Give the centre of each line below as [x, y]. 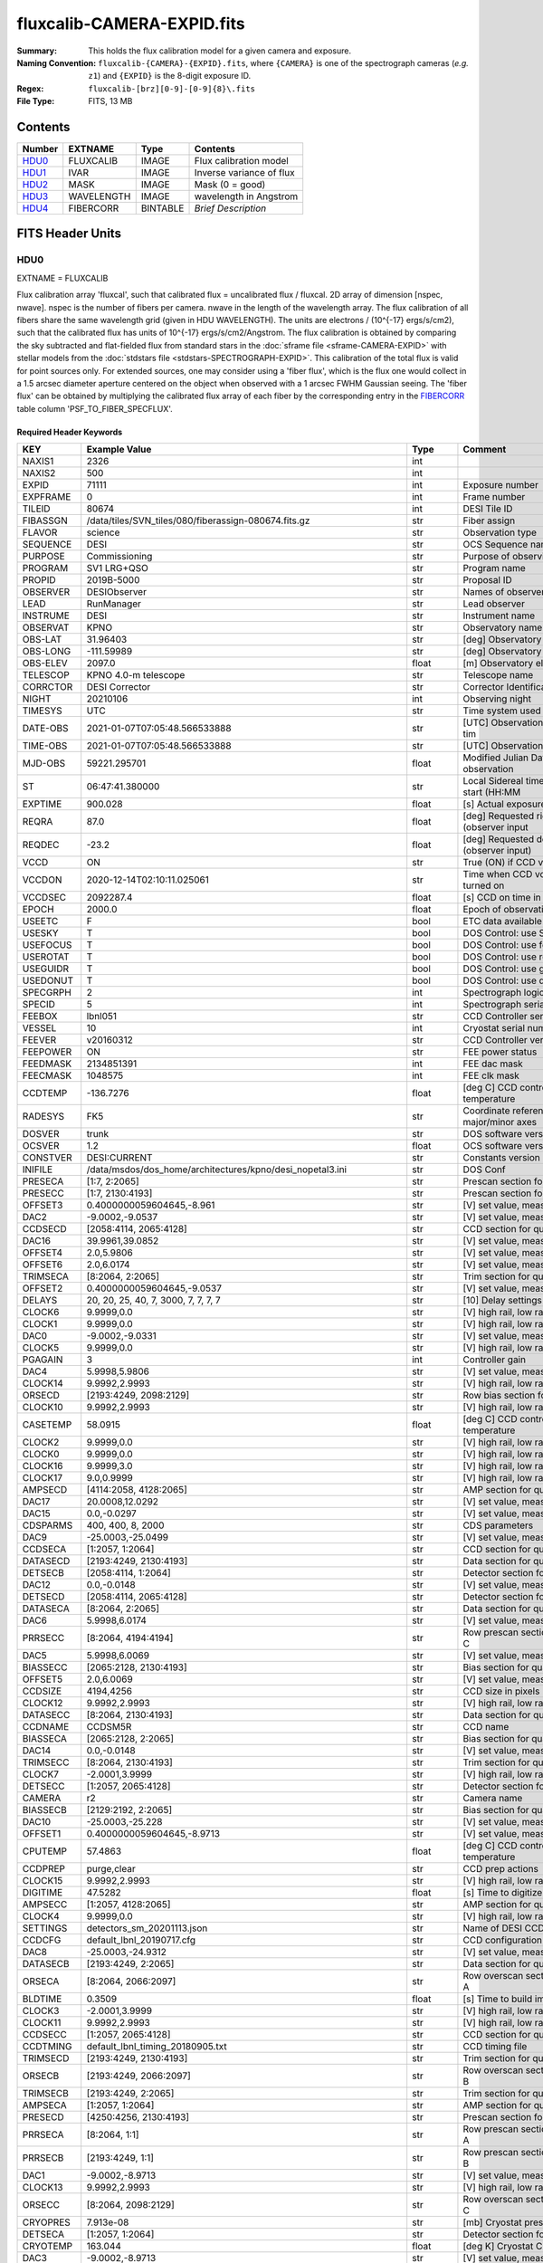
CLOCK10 [43, 1408]
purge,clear [111, 1869]
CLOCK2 [41, 1442]
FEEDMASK [47, 1064]
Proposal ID [487, 580]
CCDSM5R [109, 1727]
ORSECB [41, 2076]
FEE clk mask [491, 1075]
